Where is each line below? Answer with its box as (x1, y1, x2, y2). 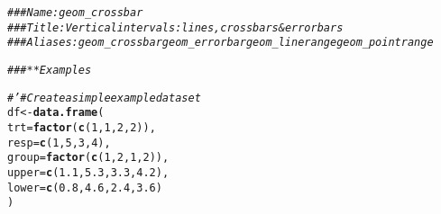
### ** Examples (7, 63, 92, 76)
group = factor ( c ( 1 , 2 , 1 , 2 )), (7, 151, 170, 165)
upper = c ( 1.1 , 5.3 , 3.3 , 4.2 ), (7, 165, 170, 179)
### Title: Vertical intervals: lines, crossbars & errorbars (7, 21, 344, 34)
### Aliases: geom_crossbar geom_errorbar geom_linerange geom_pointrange (7, 36, 434, 49)
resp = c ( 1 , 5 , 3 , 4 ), (7, 136, 111, 149)
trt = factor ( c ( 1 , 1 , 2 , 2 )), (7, 120, 156, 134)
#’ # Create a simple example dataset (7, 91, 201, 104)
